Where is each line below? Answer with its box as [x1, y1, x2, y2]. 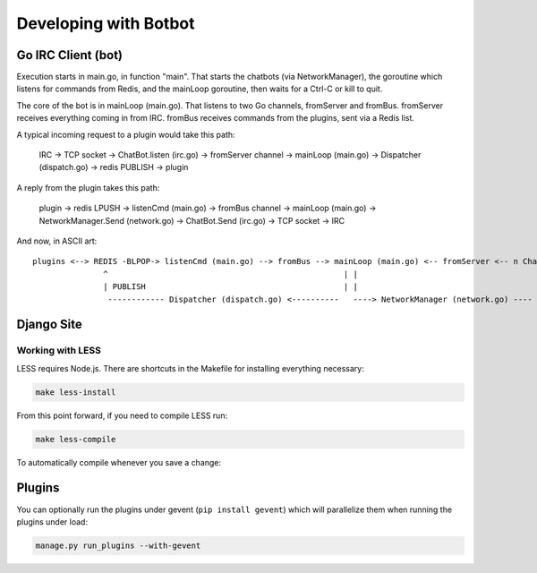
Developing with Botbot [16, 13, 195, 33]
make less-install [35, 387, 116, 398]
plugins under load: [16, 516, 89, 527]
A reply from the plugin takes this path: [16, 182, 160, 192]
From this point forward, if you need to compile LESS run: [16, 410, 228, 421]
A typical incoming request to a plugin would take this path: [16, 129, 236, 140]
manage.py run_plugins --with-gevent [35, 540, 201, 551]
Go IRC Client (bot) [16, 47, 123, 63]
